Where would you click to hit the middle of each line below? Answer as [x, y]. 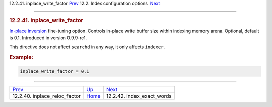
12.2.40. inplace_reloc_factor [46, 96]
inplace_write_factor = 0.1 [54, 71]
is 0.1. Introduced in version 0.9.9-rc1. [48, 38]
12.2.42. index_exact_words [139, 96]
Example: [21, 57]
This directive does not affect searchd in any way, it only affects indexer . [87, 47]
